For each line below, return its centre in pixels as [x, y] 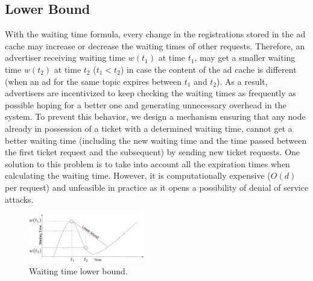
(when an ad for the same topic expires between [93, 81]
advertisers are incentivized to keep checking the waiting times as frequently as [150, 93]
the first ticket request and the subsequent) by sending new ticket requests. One [153, 152]
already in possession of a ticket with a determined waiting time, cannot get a [149, 128]
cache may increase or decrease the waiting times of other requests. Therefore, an [155, 45]
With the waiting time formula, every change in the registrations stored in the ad [155, 34]
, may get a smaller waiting [245, 57]
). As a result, [242, 81]
